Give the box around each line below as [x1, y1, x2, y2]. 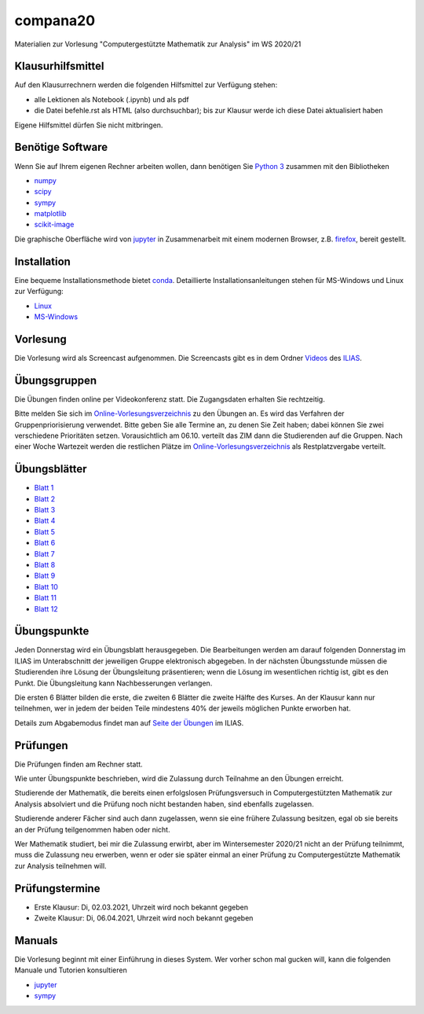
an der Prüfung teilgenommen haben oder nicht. [14, 825, 170, 834]
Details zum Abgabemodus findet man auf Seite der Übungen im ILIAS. [14, 718, 244, 727]
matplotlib [34, 209, 67, 219]
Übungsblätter [14, 462, 87, 476]
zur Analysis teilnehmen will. [14, 861, 107, 870]
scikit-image [34, 220, 75, 230]
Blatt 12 [34, 604, 58, 613]
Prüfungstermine [14, 881, 101, 895]
